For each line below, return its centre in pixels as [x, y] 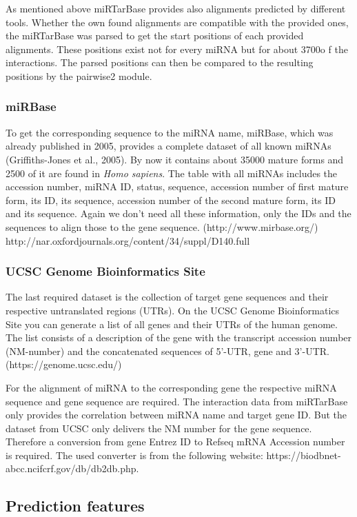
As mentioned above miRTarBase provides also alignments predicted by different [176, 8]
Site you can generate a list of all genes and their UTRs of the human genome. [172, 324]
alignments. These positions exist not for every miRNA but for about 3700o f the [177, 49]
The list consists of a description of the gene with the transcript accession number [179, 337]
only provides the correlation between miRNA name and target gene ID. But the [176, 415]
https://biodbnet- [304, 455]
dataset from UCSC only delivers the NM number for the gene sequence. [159, 428]
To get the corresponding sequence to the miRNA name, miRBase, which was [170, 132]
